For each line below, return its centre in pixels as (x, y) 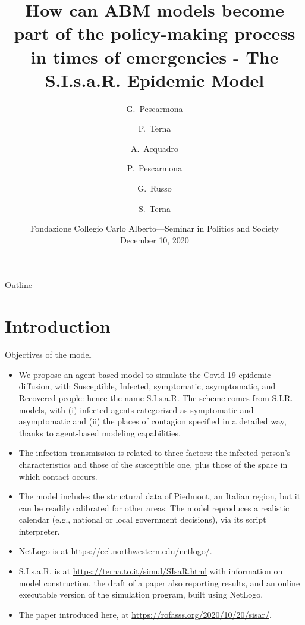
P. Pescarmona (155, 168)
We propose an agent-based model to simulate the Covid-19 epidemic (145, 374)
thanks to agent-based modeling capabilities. (100, 432)
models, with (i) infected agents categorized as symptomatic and (136, 409)
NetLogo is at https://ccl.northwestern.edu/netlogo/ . (115, 551)
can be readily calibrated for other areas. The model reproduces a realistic (154, 507)
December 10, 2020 (155, 240)
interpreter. (39, 531)
